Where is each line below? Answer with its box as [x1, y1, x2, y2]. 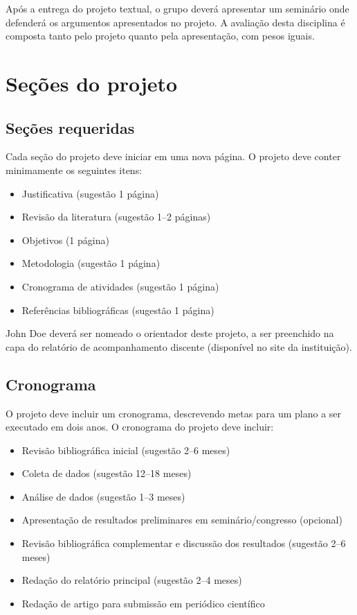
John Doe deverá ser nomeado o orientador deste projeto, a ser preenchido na [6, 326, 334, 340]
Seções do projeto [6, 69, 178, 97]
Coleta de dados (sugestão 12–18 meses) [21, 466, 192, 480]
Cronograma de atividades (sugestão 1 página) [21, 279, 219, 293]
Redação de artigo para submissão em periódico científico [21, 596, 265, 610]
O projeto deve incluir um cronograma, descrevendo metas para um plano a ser [6, 406, 342, 420]
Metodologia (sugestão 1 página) [21, 256, 161, 270]
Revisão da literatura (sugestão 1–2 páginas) [21, 209, 211, 224]
